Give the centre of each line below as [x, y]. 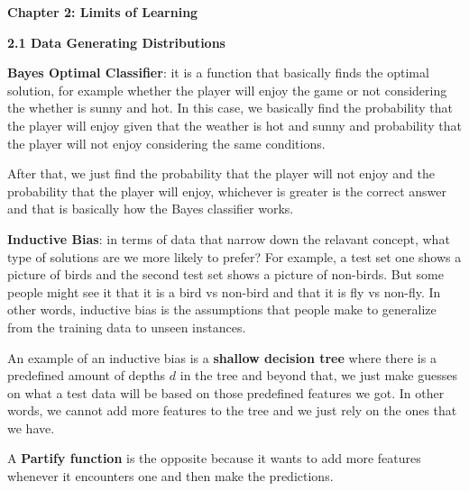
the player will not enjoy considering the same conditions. [166, 143]
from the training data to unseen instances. [127, 327]
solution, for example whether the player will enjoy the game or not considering [227, 90]
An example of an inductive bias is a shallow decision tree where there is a [222, 357]
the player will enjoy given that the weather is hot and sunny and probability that [234, 125]
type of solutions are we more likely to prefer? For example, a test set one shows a [234, 256]
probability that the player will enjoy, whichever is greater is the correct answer [227, 191]
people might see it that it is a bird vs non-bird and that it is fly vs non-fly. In [224, 291]
